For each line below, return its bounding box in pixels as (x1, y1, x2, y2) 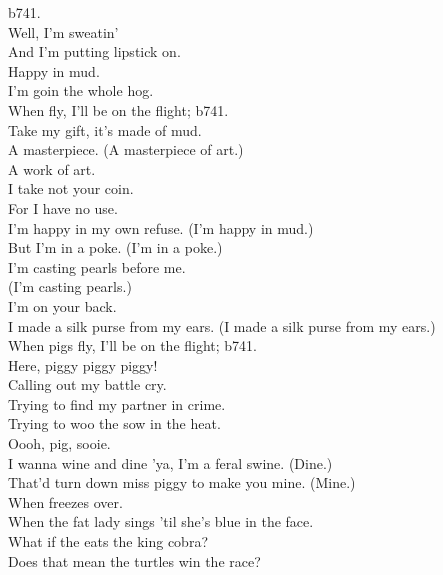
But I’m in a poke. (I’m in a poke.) (8, 237, 223, 258)
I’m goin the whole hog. (8, 80, 154, 101)
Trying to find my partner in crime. (8, 393, 226, 414)
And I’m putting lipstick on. (8, 41, 181, 62)
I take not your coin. (8, 178, 134, 199)
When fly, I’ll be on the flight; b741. (8, 99, 229, 120)
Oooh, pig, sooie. (8, 433, 111, 454)
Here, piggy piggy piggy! (8, 354, 158, 375)
